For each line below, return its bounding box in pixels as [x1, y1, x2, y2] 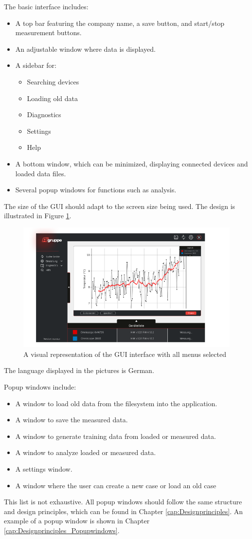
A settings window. [15, 463, 72, 474]
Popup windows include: [4, 381, 76, 392]
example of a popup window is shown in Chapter [4, 516, 150, 526]
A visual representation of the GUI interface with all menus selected [23, 349, 226, 359]
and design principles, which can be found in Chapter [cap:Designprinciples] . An [4, 506, 243, 516]
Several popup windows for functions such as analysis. [15, 185, 177, 195]
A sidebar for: [15, 60, 56, 70]
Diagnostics [27, 109, 61, 120]
